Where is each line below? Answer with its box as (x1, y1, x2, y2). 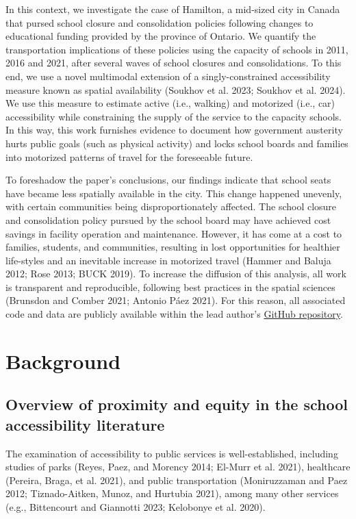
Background (5, 346, 121, 375)
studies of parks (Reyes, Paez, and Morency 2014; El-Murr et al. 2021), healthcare (5, 459, 351, 474)
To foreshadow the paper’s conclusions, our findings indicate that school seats (5, 173, 331, 187)
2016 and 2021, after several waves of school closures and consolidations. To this (5, 55, 342, 70)
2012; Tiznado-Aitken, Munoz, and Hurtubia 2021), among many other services (5, 486, 339, 501)
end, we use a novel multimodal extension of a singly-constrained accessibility (5, 68, 331, 83)
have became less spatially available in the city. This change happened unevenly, (5, 186, 342, 200)
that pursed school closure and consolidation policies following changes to (5, 15, 314, 29)
